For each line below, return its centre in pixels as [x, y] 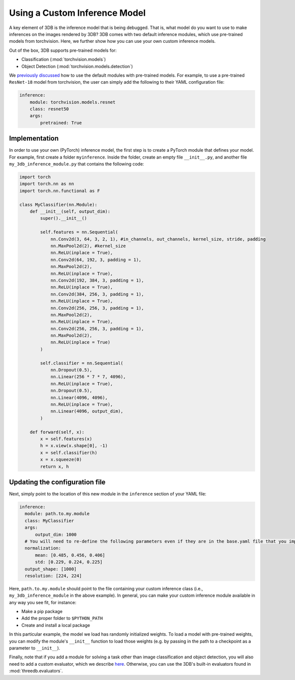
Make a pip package [42, 612]
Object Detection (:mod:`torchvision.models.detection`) [77, 66]
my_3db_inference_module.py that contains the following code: [77, 164]
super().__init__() [63, 218]
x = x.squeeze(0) [61, 460]
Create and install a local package [56, 625]
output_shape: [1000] [51, 569]
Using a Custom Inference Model [77, 13]
